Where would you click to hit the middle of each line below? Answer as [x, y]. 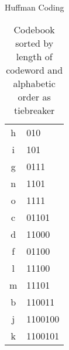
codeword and [34, 70]
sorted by [34, 43]
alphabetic [34, 83]
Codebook [34, 29]
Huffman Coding [34, 7]
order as [34, 96]
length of [34, 56]
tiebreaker [34, 110]
